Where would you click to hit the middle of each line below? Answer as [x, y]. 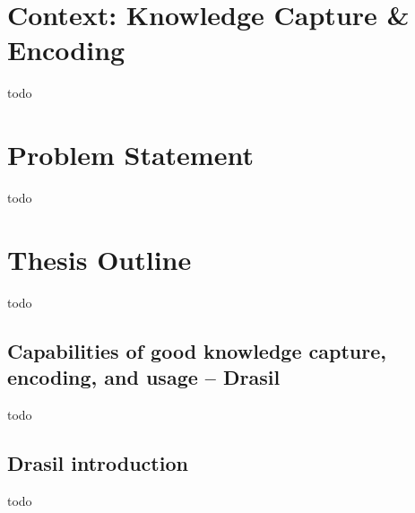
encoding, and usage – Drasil [144, 377]
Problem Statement [130, 155]
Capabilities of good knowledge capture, [197, 350]
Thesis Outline [99, 259]
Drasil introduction [98, 462]
